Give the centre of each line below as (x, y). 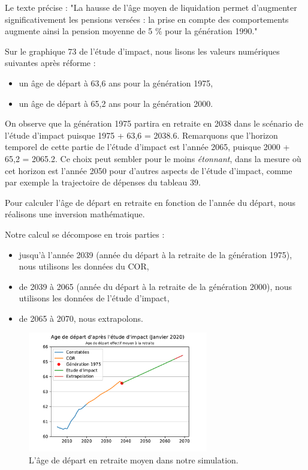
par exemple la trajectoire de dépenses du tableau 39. (103, 182)
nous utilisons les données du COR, (84, 266)
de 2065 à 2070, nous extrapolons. (81, 318)
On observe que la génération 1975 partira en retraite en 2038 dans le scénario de (154, 123)
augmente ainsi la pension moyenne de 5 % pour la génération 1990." (131, 31)
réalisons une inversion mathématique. (75, 214)
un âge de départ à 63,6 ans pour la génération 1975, (116, 83)
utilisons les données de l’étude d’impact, (94, 298)
